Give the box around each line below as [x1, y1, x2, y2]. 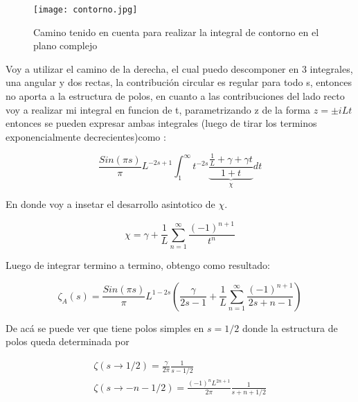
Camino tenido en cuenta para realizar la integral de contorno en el [33, 24, 319, 39]
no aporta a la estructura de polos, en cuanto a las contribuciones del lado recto [6, 89, 345, 103]
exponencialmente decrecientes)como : [6, 129, 166, 143]
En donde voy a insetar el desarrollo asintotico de [6, 197, 215, 211]
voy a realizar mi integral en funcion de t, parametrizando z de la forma [6, 102, 311, 116]
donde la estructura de [242, 320, 338, 335]
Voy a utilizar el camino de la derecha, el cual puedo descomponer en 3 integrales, [6, 61, 353, 76]
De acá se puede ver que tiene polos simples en [6, 320, 204, 335]
